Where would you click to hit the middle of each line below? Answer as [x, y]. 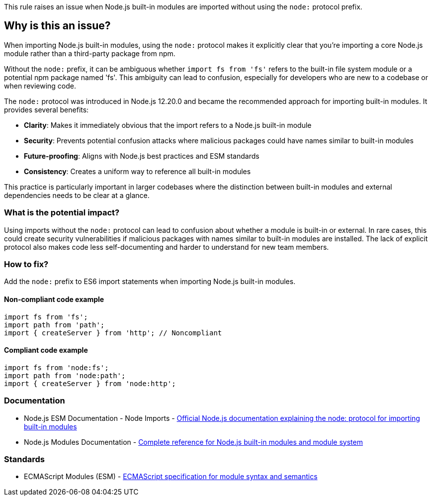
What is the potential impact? [62, 213]
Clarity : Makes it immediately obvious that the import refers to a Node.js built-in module [168, 125]
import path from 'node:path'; [65, 375]
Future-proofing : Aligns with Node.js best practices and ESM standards [142, 156]
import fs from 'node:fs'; [56, 367]
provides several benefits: [46, 109]
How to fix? [26, 264]
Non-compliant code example [54, 299]
